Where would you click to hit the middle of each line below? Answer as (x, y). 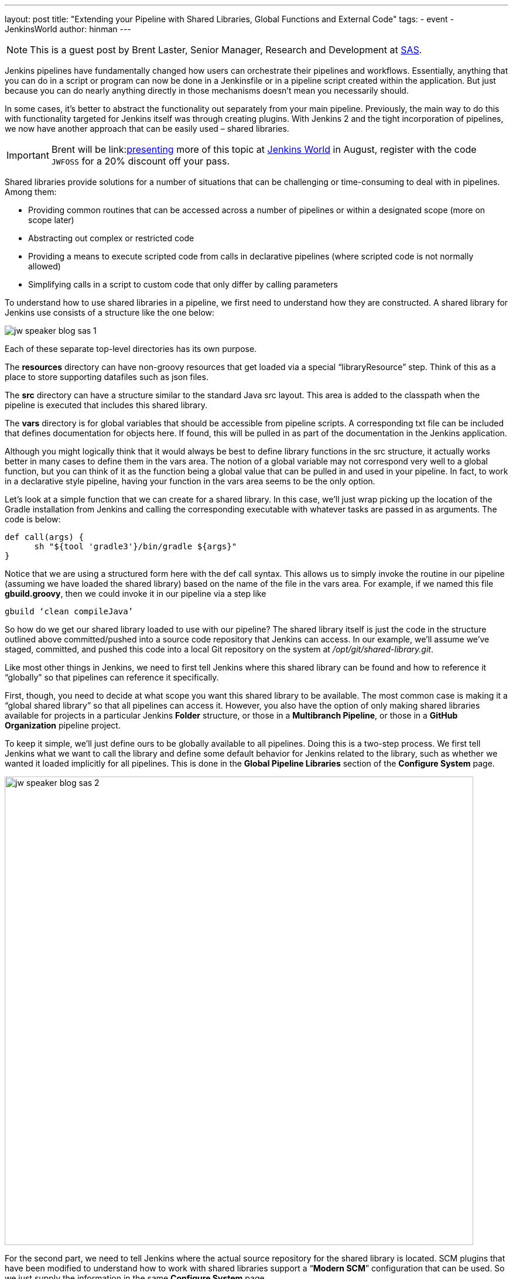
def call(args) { (44, 537)
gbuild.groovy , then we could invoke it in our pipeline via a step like (136, 594)
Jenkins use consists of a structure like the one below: (110, 312)
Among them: (31, 192)
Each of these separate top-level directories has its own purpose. (131, 349)
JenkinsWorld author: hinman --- (68, 29)
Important (28, 155)
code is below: (33, 519)
